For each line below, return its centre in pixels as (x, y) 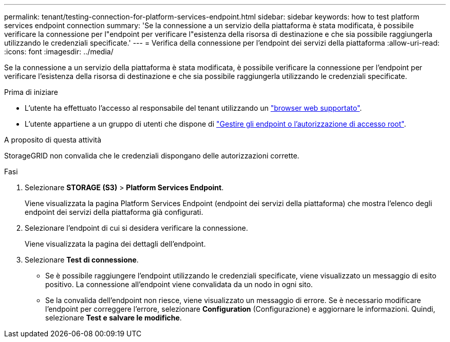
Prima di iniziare (31, 92)
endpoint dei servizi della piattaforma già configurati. (114, 212)
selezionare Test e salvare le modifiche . (114, 318)
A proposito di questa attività (53, 140)
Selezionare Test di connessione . (82, 260)
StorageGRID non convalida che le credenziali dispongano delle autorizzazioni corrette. (152, 156)
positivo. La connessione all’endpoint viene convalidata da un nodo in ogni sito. (179, 284)
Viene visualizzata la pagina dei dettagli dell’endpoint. (115, 244)
